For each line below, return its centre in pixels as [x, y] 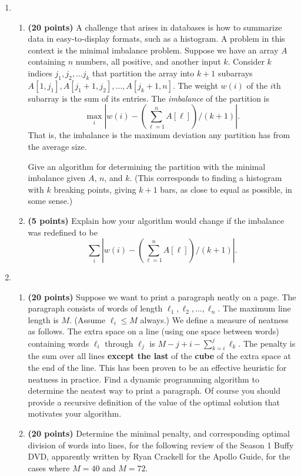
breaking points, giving [95, 189]
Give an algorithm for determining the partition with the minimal [147, 166]
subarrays [235, 73]
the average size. [57, 146]
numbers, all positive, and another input [148, 61]
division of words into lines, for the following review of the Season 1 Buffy [161, 445]
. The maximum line [254, 308]
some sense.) [50, 201]
